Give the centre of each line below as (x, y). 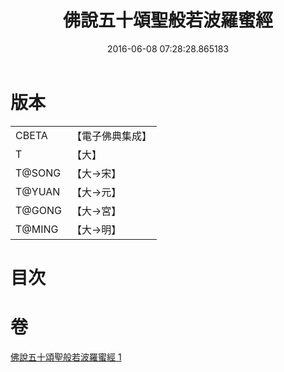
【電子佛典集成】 (111, 136)
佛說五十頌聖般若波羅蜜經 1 (66, 357)
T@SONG (38, 173)
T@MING (37, 229)
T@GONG (38, 210)
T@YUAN (38, 191)
